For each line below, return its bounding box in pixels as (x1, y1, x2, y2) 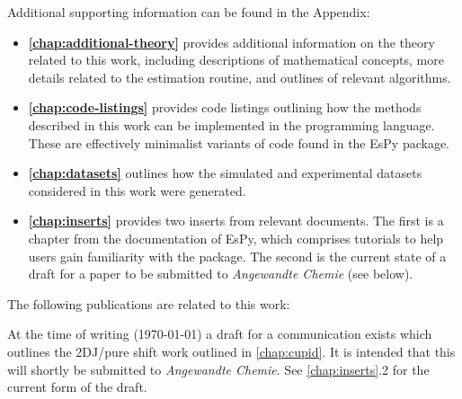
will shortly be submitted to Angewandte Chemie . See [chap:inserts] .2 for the (7, 359, 430, 378)
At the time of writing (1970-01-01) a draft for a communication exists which (7, 324, 432, 343)
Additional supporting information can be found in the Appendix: (7, 3, 370, 21)
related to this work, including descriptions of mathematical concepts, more (28, 50, 444, 69)
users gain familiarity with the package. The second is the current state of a (28, 246, 447, 265)
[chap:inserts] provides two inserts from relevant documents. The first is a (28, 211, 444, 230)
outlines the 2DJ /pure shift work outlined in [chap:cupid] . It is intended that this (7, 341, 456, 360)
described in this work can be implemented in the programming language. (28, 115, 435, 134)
